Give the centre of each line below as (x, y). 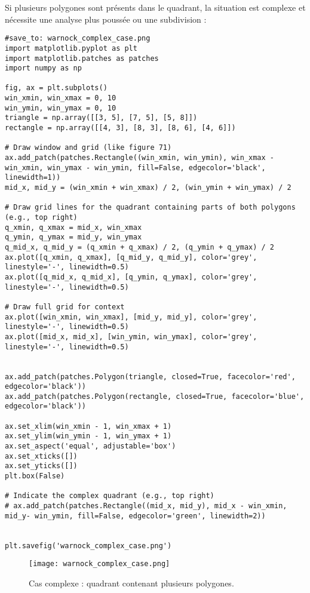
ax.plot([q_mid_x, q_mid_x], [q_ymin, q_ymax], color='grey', (131, 277)
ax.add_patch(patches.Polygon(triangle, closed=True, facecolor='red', (150, 377)
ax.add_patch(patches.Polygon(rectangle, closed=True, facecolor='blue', (155, 396)
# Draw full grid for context (65, 307)
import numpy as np (43, 68)
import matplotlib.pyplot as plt (71, 48)
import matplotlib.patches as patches (82, 58)
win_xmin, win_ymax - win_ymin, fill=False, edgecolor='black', (135, 168)
